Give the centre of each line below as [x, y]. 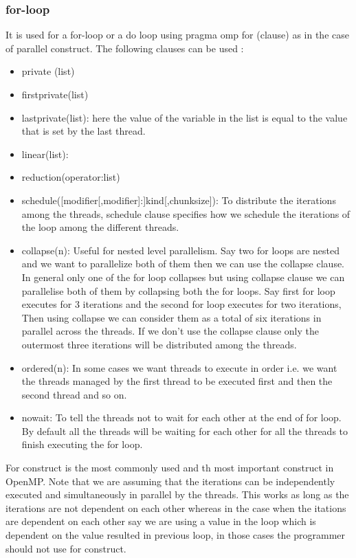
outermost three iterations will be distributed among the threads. [159, 344]
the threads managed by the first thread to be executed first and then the [177, 381]
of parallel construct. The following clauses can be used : [125, 48]
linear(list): [45, 154]
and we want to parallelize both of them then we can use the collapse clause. [183, 264]
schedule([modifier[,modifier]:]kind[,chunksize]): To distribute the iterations [179, 200]
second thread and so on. [74, 394]
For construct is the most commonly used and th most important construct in [170, 468]
